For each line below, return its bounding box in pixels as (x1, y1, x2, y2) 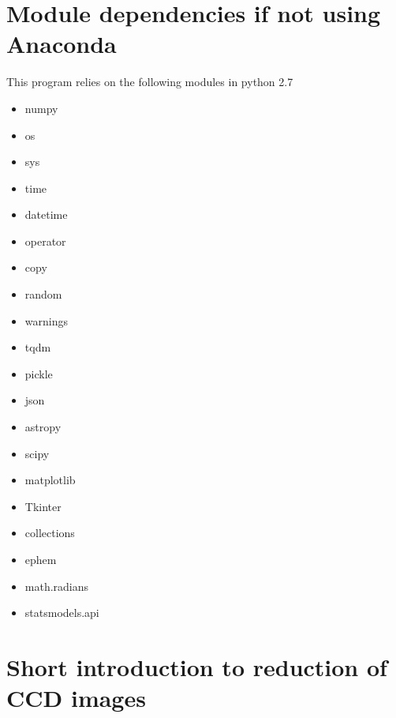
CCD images (6, 682, 146, 714)
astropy (24, 419, 62, 435)
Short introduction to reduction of (6, 650, 387, 682)
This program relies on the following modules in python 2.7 (6, 73, 293, 90)
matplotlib (24, 472, 76, 488)
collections (24, 524, 75, 541)
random (24, 286, 62, 303)
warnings (24, 312, 68, 329)
